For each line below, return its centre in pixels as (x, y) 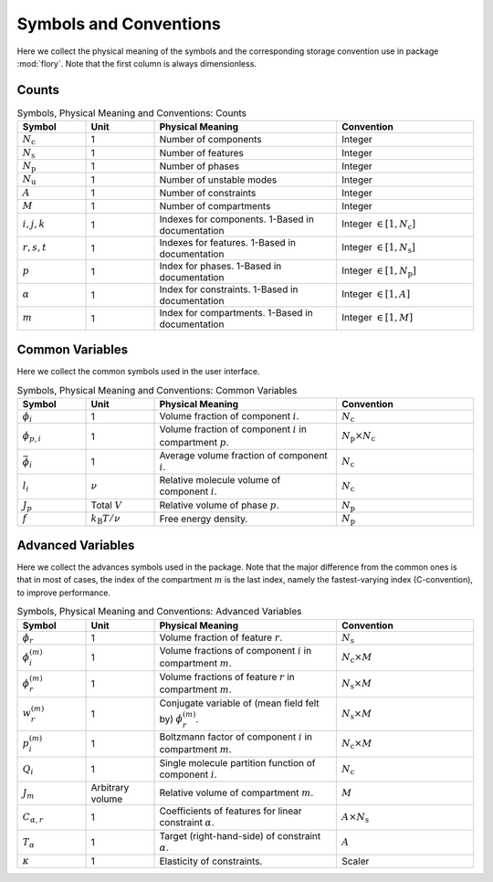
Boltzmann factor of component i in (236, 737)
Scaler (356, 861)
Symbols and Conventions (119, 24)
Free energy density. (204, 519)
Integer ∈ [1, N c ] (379, 225)
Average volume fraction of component (243, 456)
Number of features (201, 152)
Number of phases (199, 166)
